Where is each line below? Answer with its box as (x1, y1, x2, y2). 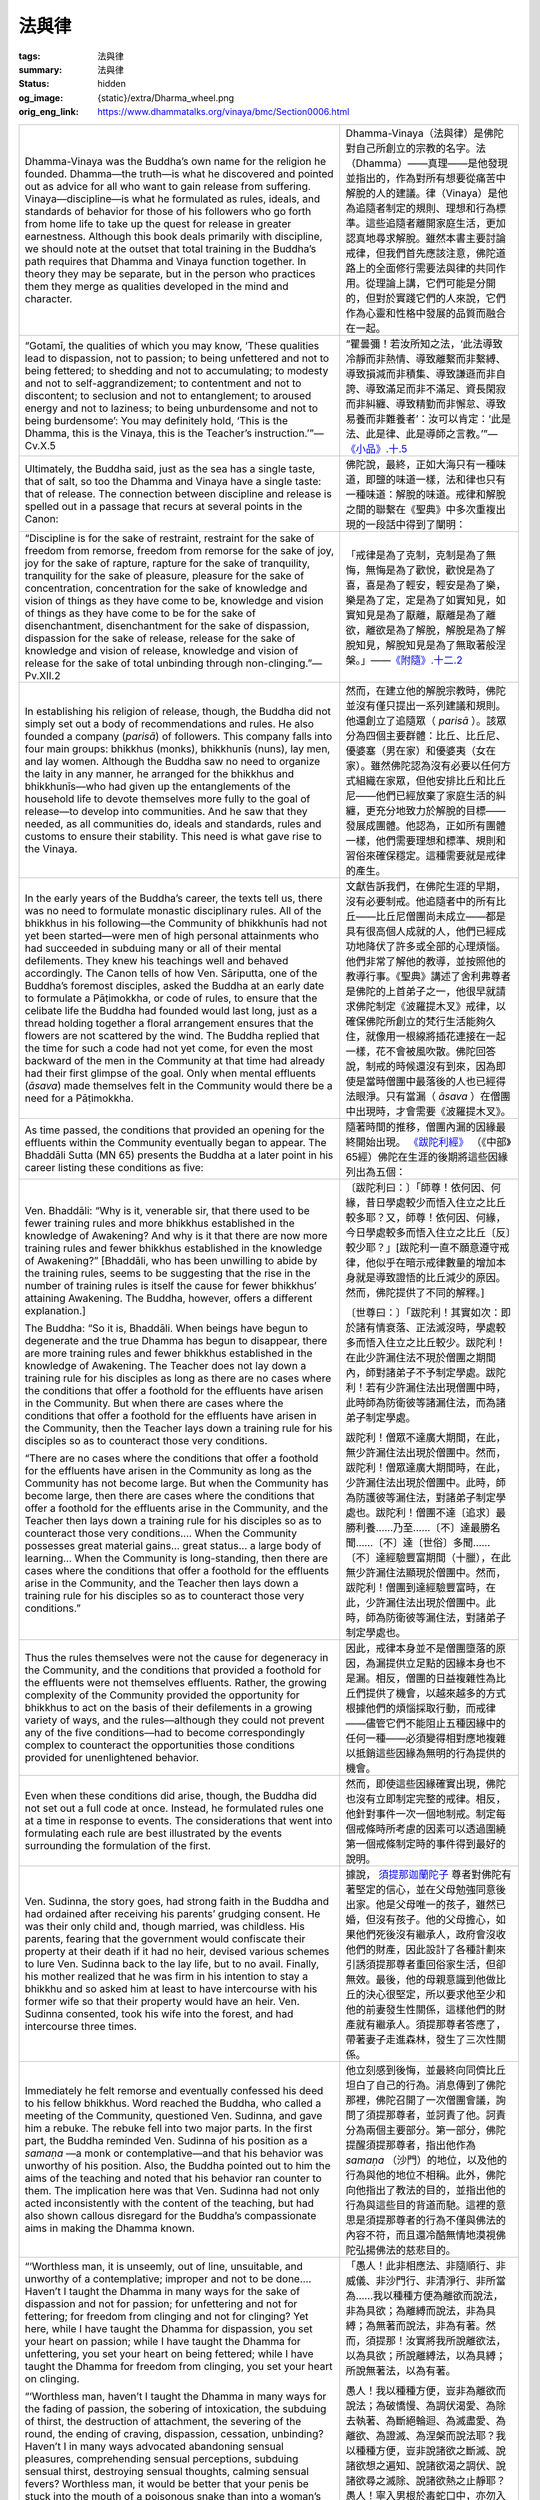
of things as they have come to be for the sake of (24, 606, 257, 620)
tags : (18, 50, 41, 62)
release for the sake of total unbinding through (24, 656, 244, 670)
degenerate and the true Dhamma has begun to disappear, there (24, 1333, 328, 1347)
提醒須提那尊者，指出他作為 (345, 2138, 477, 2152)
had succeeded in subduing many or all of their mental (24, 941, 282, 955)
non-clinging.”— (245, 656, 323, 670)
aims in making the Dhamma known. (24, 2221, 195, 2235)
